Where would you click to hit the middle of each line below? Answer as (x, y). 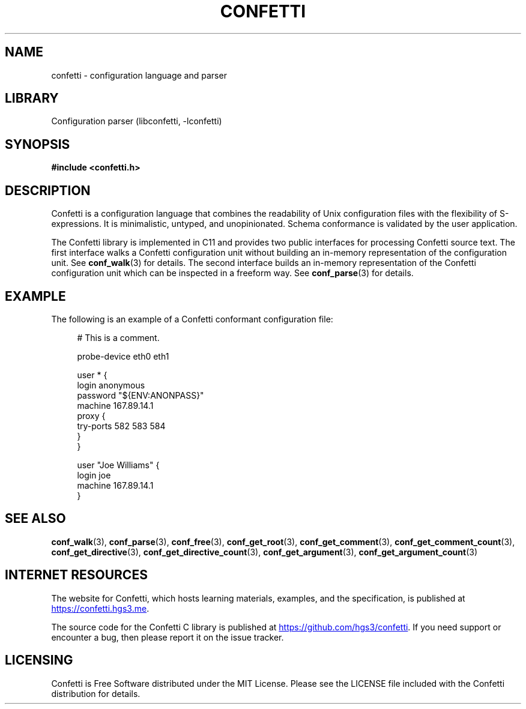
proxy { (91, 415)
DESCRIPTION (48, 190)
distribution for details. (96, 693)
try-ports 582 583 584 (121, 426)
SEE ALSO (35, 519)
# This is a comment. (118, 337)
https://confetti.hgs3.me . (100, 608)
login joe (94, 475)
